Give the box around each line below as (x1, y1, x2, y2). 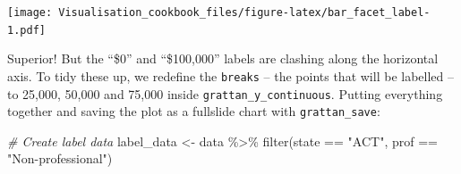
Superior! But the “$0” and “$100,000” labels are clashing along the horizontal (7, 49, 439, 68)
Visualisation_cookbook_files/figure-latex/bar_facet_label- (58, 6, 431, 19)
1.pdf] (7, 23, 46, 37)
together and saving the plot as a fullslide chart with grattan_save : (7, 102, 380, 120)
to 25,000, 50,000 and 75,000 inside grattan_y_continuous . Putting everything (7, 84, 443, 103)
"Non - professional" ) (7, 149, 113, 168)
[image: (7, 6, 53, 19)
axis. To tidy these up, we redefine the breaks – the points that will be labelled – (7, 66, 454, 85)
